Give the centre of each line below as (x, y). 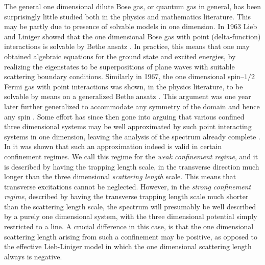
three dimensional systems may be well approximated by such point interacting (128, 126)
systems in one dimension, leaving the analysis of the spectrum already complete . (132, 136)
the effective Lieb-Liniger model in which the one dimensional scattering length (128, 246)
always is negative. (33, 256)
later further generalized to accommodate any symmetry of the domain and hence (132, 106)
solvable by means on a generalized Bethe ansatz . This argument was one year (128, 96)
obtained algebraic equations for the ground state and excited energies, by (120, 56)
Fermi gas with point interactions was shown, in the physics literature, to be (124, 86)
